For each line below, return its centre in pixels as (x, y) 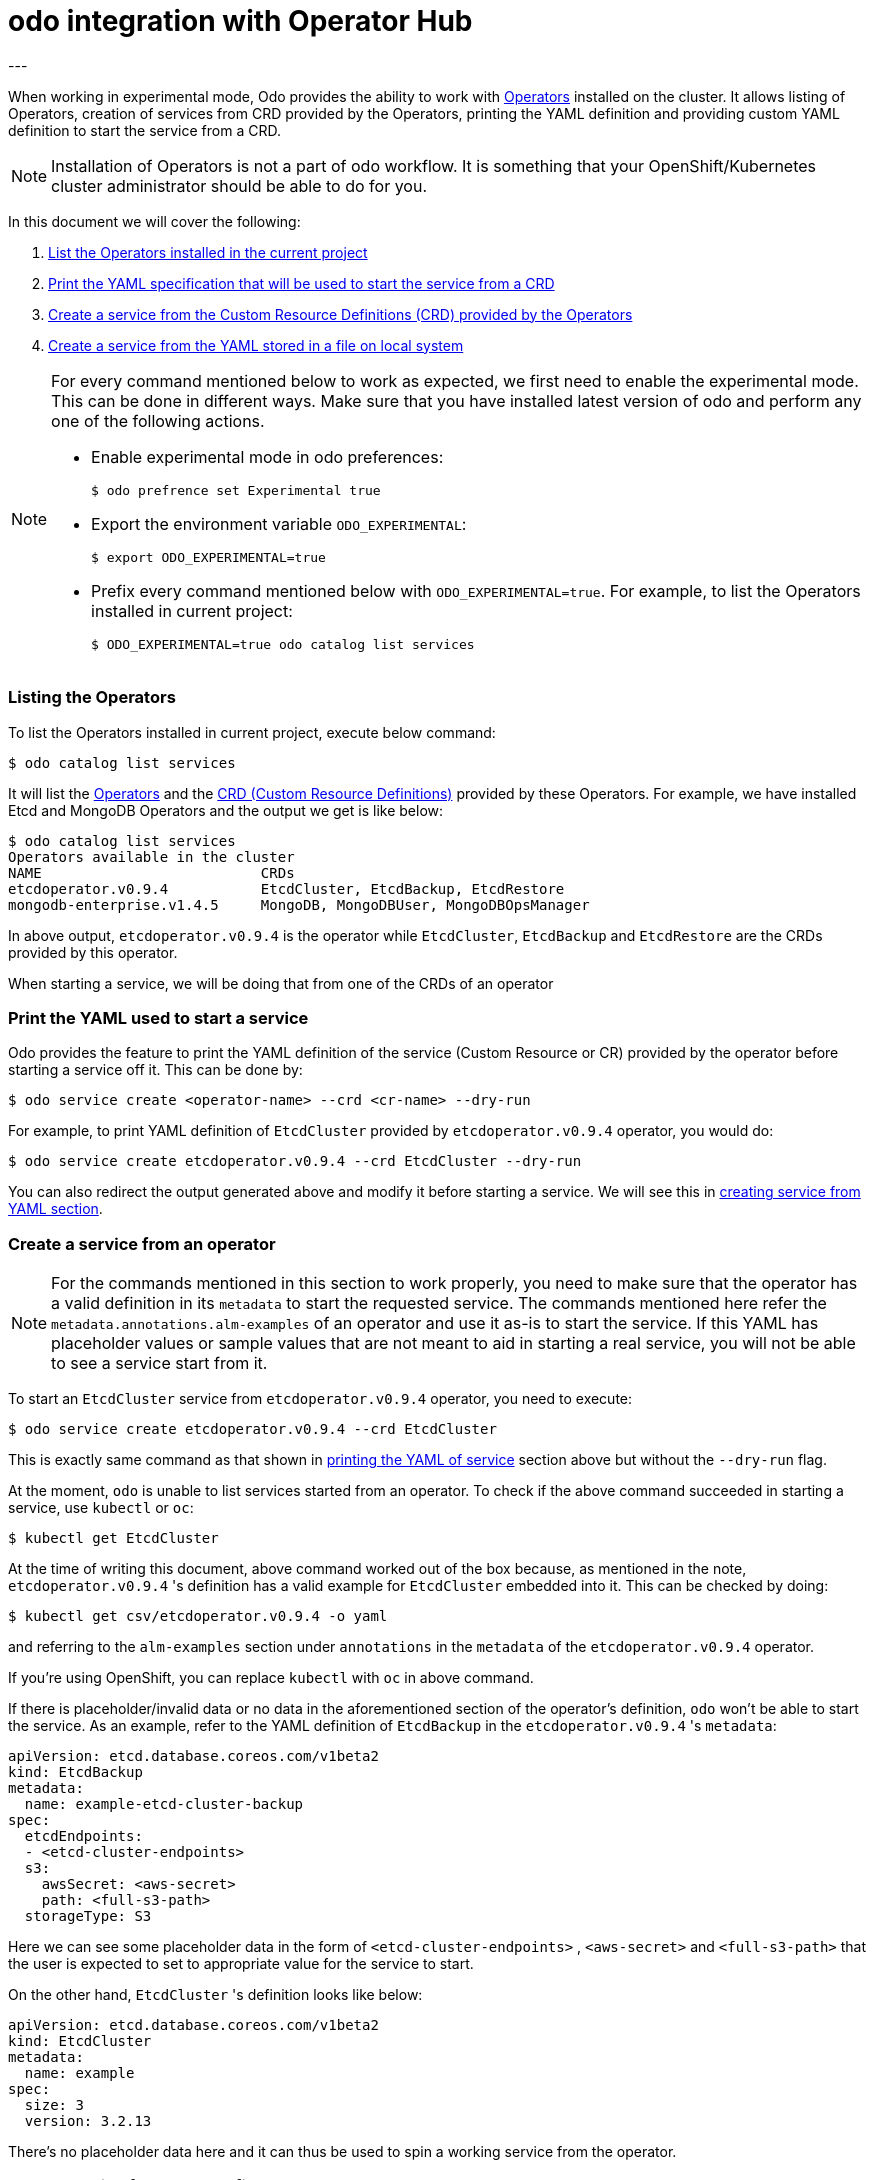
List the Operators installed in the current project (208, 252)
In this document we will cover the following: (154, 221)
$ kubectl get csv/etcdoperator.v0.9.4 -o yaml (198, 1616)
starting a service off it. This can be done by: (155, 1070)
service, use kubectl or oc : (101, 1507)
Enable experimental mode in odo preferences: (267, 456)
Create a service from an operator (142, 1243)
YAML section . (55, 1209)
